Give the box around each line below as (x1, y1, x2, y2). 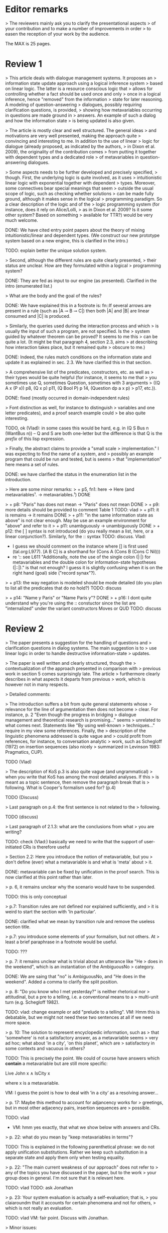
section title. (5, 924, 31, 930)
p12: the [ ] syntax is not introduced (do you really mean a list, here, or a (5, 528, 154, 534)
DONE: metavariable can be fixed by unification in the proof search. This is (5, 868, 159, 874)
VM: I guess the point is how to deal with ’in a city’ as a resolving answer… (5, 1090, 159, 1096)
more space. (5, 1019, 31, 1025)
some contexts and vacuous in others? (5, 1045, 85, 1051)
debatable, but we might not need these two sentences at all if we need (5, 1014, 153, 1020)
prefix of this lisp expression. (5, 435, 65, 442)
